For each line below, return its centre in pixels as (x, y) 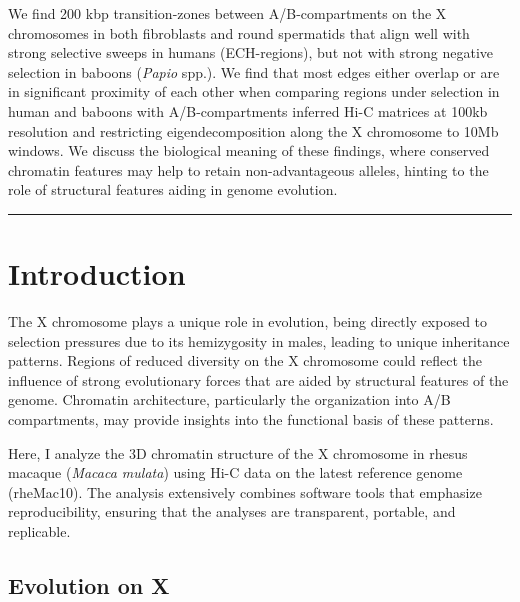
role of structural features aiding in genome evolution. (173, 189)
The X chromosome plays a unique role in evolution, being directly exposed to (248, 321)
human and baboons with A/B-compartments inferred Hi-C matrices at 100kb (248, 110)
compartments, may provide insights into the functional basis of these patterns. (251, 419)
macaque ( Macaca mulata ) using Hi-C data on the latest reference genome (235, 472)
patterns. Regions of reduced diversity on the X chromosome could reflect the (245, 360)
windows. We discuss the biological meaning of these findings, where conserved (249, 150)
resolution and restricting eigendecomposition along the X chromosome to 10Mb (253, 130)
